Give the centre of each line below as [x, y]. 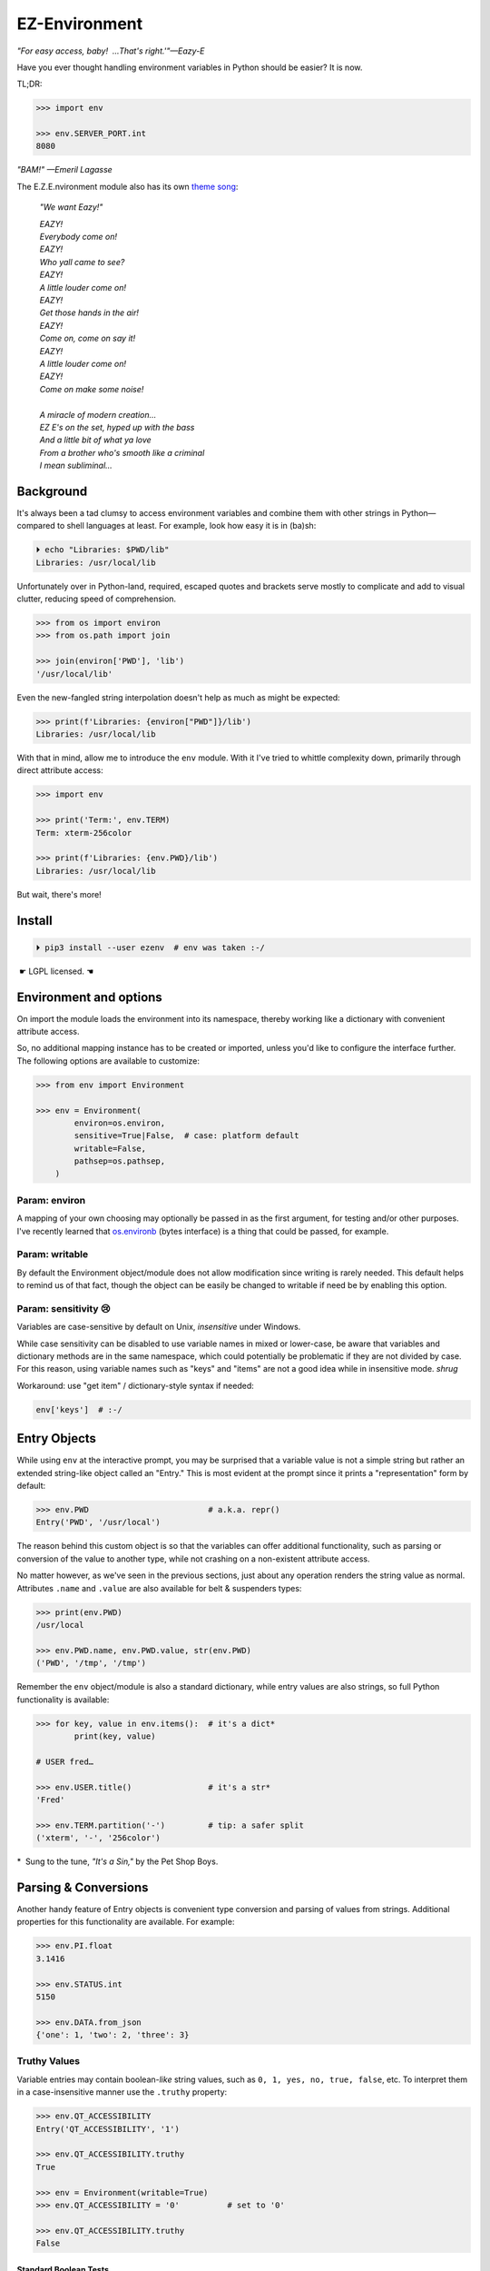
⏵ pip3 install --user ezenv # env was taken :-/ [150, 947]
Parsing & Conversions [83, 1887]
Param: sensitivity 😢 [64, 1308]
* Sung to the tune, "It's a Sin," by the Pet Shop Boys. [118, 1861]
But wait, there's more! [59, 894]
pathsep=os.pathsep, [120, 1161]
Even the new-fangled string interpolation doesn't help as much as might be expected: [178, 697]
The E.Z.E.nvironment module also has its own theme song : [127, 186]
